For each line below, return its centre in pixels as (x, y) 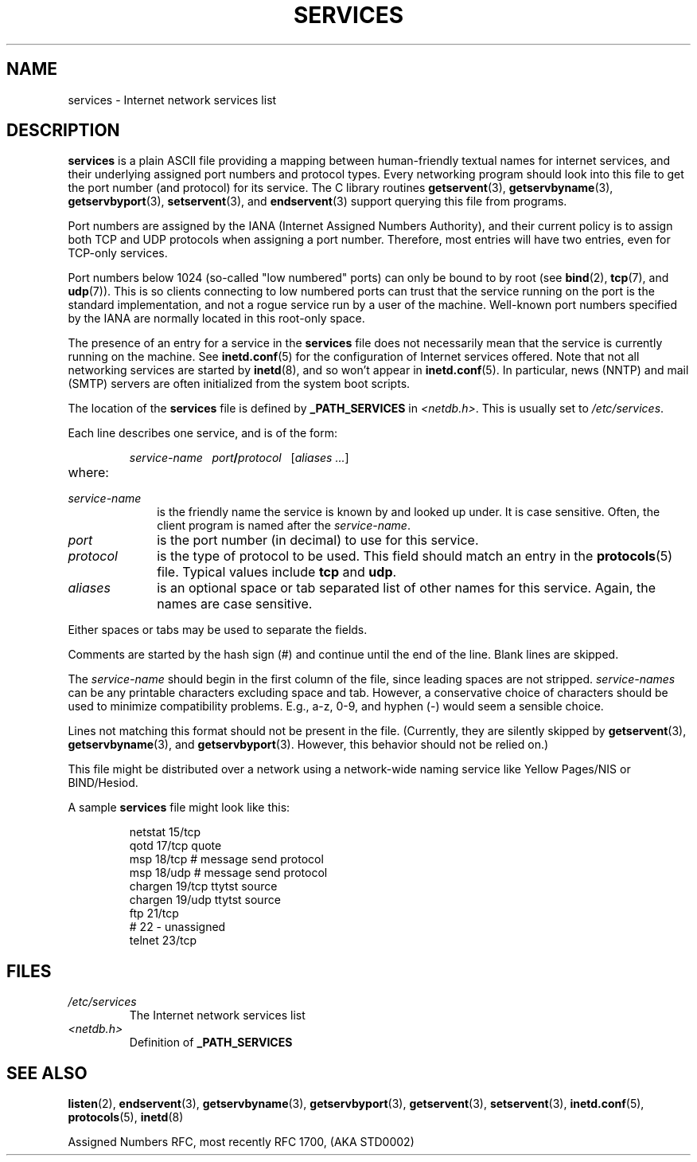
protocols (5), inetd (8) (126, 1117)
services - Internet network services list (172, 100)
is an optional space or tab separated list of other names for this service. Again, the (407, 588)
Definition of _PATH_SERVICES (211, 1043)
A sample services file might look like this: (179, 808)
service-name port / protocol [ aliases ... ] (239, 458)
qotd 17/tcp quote (175, 846)
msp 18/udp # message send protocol (228, 873)
